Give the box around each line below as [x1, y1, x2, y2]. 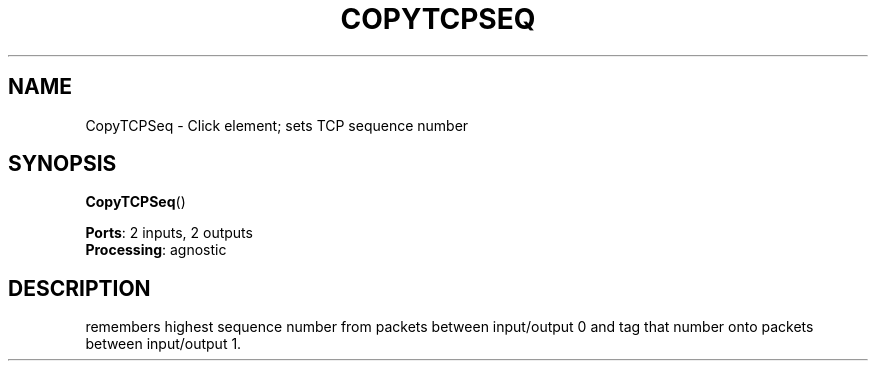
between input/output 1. [85, 335, 242, 353]
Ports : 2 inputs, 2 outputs [85, 224, 253, 242]
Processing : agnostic [85, 241, 227, 259]
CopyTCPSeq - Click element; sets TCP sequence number [85, 116, 469, 134]
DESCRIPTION [8, 275, 151, 301]
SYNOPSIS [8, 151, 117, 177]
